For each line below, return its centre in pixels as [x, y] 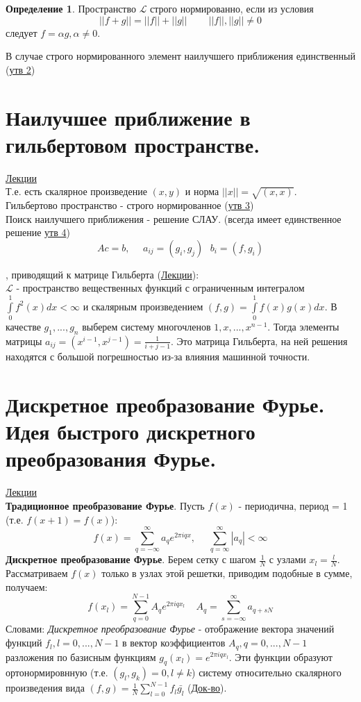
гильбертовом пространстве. [133, 144]
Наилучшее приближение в [128, 117]
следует [22, 32]
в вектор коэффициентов [174, 643]
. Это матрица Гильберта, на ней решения [259, 341]
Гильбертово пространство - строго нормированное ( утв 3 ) [130, 205]
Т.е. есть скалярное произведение [76, 191]
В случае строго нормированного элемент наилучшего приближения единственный [180, 56]
